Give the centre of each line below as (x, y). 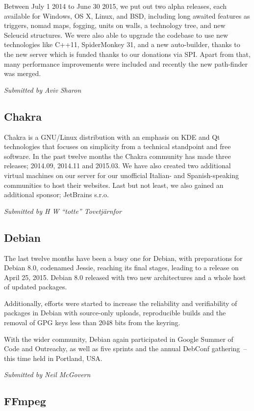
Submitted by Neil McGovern (47, 374)
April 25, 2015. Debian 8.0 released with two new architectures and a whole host (125, 277)
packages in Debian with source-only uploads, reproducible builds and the (115, 313)
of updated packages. (36, 287)
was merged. (23, 73)
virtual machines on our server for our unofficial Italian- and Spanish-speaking (121, 175)
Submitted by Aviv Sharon (43, 90)
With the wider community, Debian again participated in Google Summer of (119, 339)
